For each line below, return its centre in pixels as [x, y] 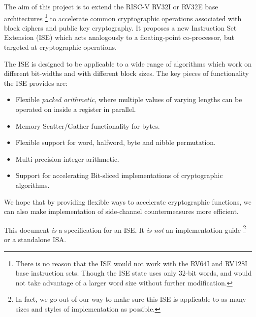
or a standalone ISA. [35, 239]
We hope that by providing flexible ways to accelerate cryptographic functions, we [128, 201]
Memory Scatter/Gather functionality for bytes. [88, 125]
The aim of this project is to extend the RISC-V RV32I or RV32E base [111, 6]
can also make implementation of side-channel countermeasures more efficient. [121, 211]
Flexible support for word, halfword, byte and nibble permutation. [115, 142]
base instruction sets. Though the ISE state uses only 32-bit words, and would [134, 273]
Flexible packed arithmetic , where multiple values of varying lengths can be [129, 99]
